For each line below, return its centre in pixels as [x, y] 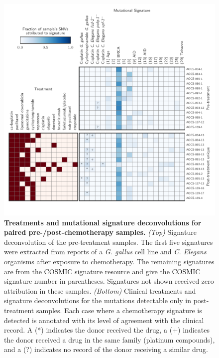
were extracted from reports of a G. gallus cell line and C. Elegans [105, 252]
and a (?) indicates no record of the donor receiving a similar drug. [106, 349]
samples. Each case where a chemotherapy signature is [119, 310]
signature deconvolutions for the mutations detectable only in [98, 300]
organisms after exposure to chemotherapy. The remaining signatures [109, 261]
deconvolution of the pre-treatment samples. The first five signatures [109, 242]
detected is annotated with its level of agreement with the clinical [104, 320]
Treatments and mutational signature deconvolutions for [103, 222]
